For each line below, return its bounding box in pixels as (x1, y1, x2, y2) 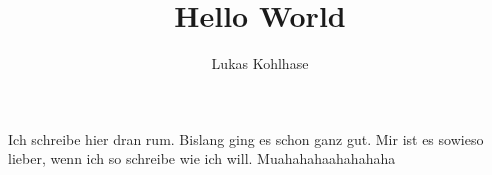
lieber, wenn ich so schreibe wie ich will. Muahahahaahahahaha (8, 148, 396, 169)
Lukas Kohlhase (211, 53, 309, 74)
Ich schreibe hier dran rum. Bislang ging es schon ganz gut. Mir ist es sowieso (8, 128, 484, 149)
